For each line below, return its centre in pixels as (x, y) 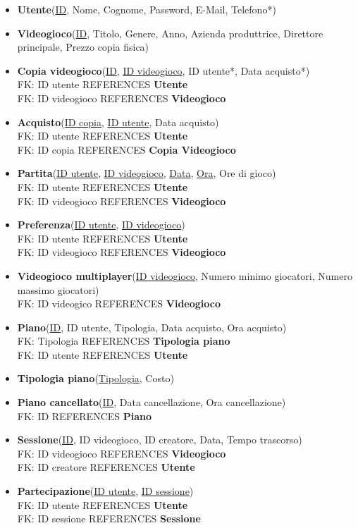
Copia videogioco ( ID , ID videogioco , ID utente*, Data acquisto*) (163, 70)
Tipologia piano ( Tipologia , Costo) (95, 378)
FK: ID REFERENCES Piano (85, 416)
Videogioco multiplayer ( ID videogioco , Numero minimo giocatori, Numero (185, 275)
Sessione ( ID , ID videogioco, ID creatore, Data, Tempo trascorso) (160, 440)
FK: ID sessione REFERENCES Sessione (109, 518)
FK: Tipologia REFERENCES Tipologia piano (124, 341)
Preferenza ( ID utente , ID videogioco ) (101, 225)
